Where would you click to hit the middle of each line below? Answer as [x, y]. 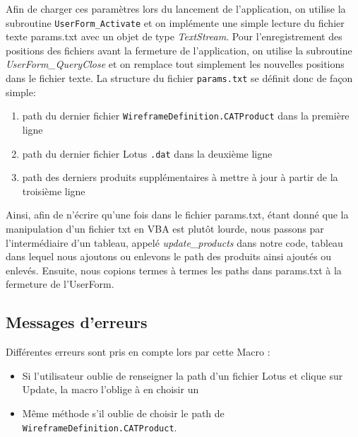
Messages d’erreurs [77, 322]
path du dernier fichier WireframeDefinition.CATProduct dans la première [186, 116]
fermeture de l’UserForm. [60, 284]
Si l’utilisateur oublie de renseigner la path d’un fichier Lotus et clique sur [183, 375]
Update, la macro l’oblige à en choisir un [111, 389]
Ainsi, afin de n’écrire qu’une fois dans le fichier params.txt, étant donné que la [177, 215]
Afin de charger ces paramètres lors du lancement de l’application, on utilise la [176, 8]
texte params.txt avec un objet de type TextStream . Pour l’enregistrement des [174, 36]
